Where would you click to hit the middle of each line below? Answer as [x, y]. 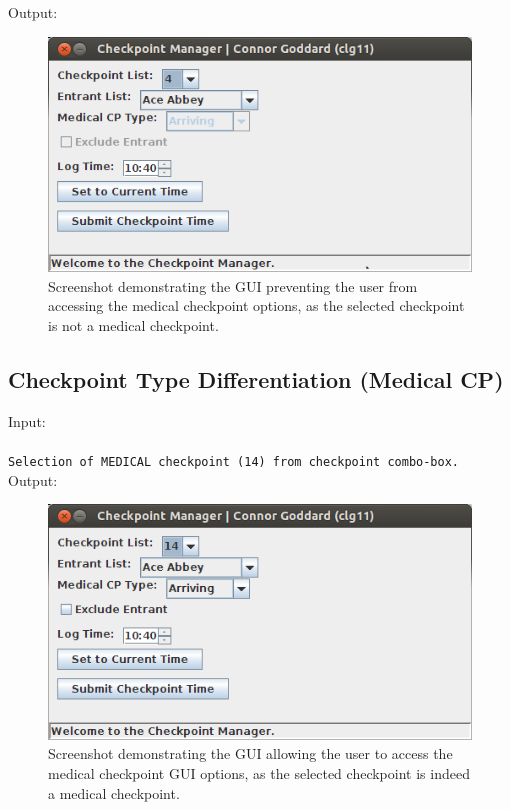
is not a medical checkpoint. [133, 325]
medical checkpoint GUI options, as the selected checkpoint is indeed [259, 773]
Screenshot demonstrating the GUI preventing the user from [233, 285]
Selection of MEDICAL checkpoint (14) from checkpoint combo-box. [234, 462]
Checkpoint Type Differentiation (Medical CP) [256, 379]
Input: [27, 420]
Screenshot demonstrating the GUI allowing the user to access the [250, 753]
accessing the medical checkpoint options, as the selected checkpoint [256, 305]
